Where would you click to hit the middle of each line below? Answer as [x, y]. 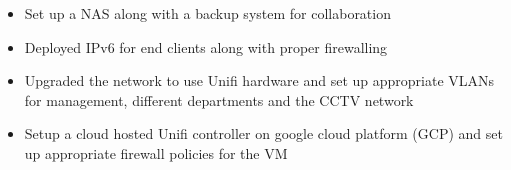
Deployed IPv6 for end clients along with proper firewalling [206, 46]
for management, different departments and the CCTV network [219, 99]
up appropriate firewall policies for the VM [156, 152]
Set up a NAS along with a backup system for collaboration [207, 13]
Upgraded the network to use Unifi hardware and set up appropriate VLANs [259, 80]
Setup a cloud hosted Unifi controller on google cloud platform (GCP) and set [263, 133]
